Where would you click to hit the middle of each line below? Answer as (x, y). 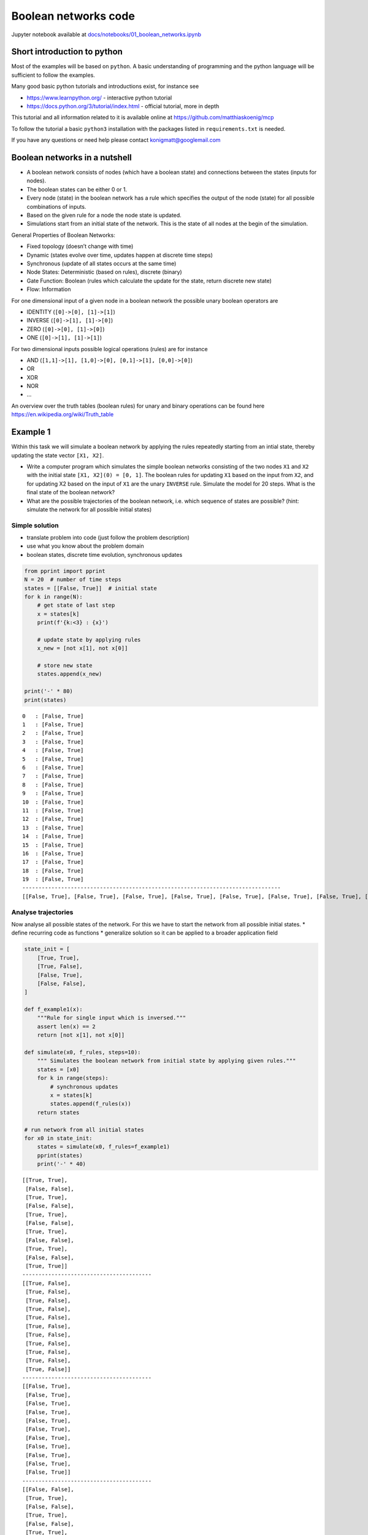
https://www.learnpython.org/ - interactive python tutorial (99, 98)
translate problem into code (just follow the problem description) (108, 538)
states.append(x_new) (70, 674)
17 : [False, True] (53, 862)
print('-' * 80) (49, 691)
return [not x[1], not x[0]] (81, 1035)
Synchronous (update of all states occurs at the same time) (102, 263)
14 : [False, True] (53, 836)
